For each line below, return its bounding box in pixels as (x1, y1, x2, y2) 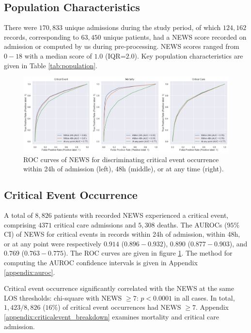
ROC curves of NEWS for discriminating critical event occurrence (23, 154, 219, 164)
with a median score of (24, 50, 92, 61)
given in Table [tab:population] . (4, 60, 97, 70)
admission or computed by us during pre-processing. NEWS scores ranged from (4, 41, 239, 51)
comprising (4, 219, 36, 229)
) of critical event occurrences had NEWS (58, 302, 181, 312)
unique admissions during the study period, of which (64, 22, 221, 32)
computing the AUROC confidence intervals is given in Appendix (4, 257, 198, 267)
